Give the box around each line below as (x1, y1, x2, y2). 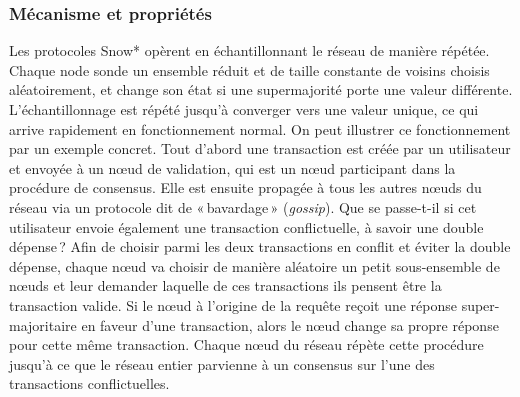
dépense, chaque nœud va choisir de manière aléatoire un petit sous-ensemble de (9, 255, 500, 276)
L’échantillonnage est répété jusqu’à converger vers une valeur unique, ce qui (9, 99, 479, 119)
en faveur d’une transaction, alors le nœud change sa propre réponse (81, 314, 499, 335)
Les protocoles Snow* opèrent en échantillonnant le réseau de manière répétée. (9, 40, 490, 61)
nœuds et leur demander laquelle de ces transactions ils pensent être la (9, 275, 442, 296)
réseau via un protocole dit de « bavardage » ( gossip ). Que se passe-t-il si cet (9, 196, 477, 217)
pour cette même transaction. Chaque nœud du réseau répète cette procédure (9, 334, 484, 355)
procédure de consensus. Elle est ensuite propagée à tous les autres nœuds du (9, 177, 482, 198)
